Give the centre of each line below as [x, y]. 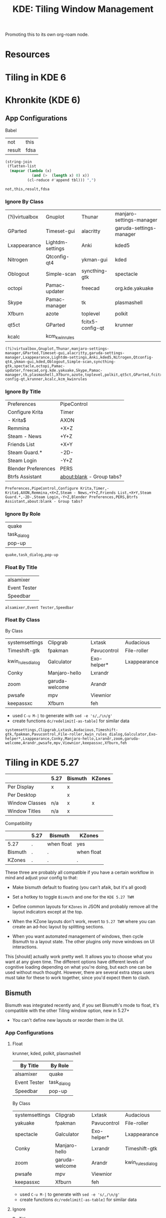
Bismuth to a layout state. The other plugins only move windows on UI [83, 941]
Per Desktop [22, 795]
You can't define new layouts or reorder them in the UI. [68, 1020]
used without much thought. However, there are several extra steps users [80, 972]
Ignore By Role [23, 514]
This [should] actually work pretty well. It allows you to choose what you [79, 956]
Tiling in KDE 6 [36, 77]
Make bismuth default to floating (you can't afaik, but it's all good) [79, 887]
